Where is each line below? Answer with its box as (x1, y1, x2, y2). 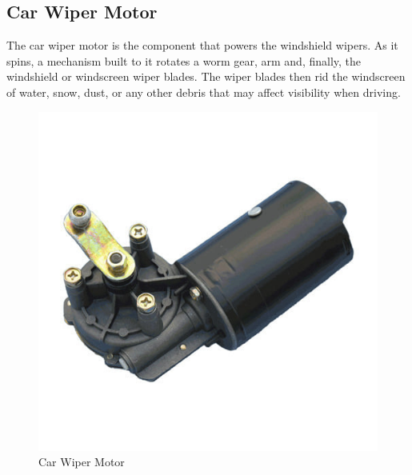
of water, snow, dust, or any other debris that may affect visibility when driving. (6, 83, 401, 100)
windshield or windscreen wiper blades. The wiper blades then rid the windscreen (6, 68, 406, 85)
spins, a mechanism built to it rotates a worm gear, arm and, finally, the (6, 52, 362, 69)
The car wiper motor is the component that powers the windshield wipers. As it (6, 37, 398, 54)
